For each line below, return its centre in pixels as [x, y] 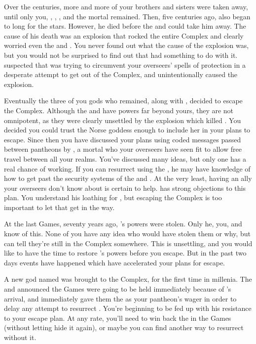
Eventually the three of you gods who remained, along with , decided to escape [123, 101]
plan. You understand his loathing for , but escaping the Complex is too [113, 197]
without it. [20, 337]
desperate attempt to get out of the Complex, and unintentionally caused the [121, 74]
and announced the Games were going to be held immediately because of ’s [118, 289]
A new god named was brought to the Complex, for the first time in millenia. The [128, 279]
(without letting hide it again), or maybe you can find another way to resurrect [124, 327]
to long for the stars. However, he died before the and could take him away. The [125, 26]
